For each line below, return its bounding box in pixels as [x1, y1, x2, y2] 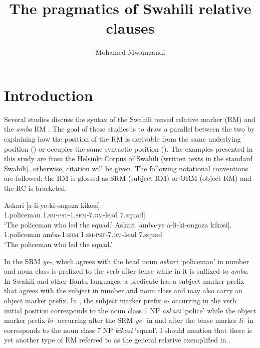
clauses [106, 18, 155, 38]
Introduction [4, 84, 93, 105]
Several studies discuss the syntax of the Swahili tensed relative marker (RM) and [4, 113, 255, 124]
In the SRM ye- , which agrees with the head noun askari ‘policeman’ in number [4, 256, 249, 266]
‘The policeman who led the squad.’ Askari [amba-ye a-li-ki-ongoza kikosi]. [4, 219, 232, 229]
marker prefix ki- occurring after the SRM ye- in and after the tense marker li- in [4, 315, 254, 325]
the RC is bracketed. [4, 183, 67, 193]
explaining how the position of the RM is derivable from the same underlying [4, 134, 241, 144]
